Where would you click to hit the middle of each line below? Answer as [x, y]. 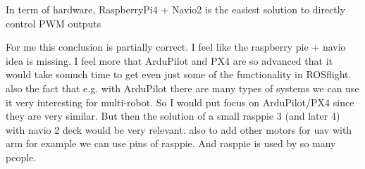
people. [21, 157]
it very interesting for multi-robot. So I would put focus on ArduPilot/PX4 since [180, 102]
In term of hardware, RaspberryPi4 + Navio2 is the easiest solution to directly [176, 9]
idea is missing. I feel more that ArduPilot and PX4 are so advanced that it [169, 60]
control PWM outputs [54, 23]
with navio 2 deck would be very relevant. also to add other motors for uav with [179, 129]
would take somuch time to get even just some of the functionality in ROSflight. [179, 74]
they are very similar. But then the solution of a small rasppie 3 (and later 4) [173, 116]
